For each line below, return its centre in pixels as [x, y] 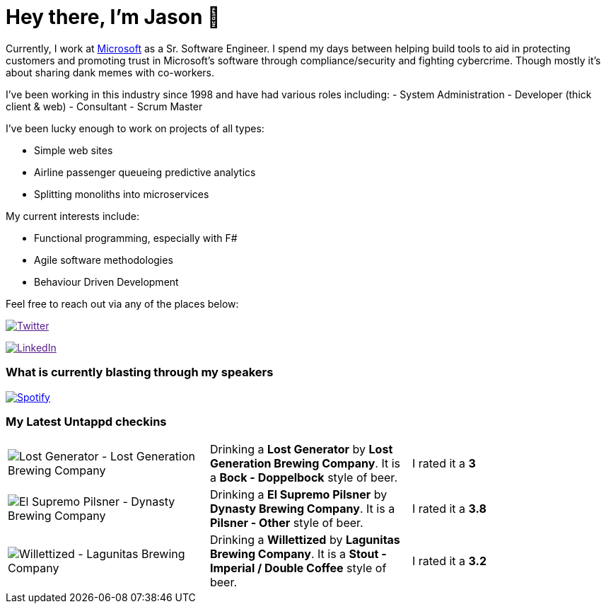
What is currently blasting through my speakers [140, 372]
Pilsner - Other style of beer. [286, 523]
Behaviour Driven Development [106, 282]
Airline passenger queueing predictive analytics [145, 172]
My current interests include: [72, 216]
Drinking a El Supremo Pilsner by [298, 495]
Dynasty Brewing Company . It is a [302, 509]
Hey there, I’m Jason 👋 [113, 17]
